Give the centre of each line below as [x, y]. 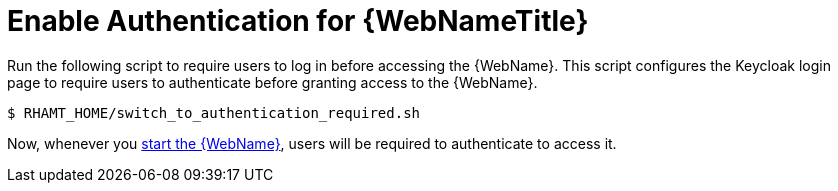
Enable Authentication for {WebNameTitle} [298, 21]
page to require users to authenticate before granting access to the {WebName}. [272, 82]
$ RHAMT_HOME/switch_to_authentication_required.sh [214, 112]
